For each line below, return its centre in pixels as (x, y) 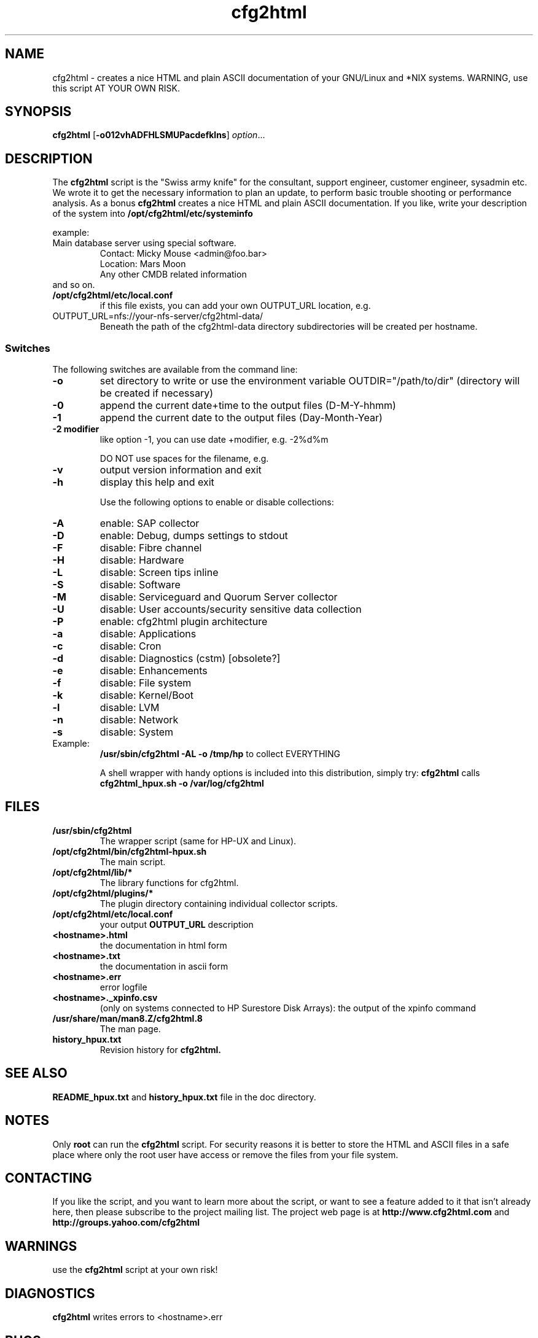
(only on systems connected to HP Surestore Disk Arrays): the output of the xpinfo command (288, 1008)
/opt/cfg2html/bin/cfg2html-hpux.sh (130, 851)
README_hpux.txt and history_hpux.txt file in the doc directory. (184, 1097)
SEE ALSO (36, 1073)
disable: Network (139, 720)
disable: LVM (130, 708)
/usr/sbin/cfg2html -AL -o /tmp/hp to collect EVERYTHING (220, 754)
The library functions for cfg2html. (169, 882)
